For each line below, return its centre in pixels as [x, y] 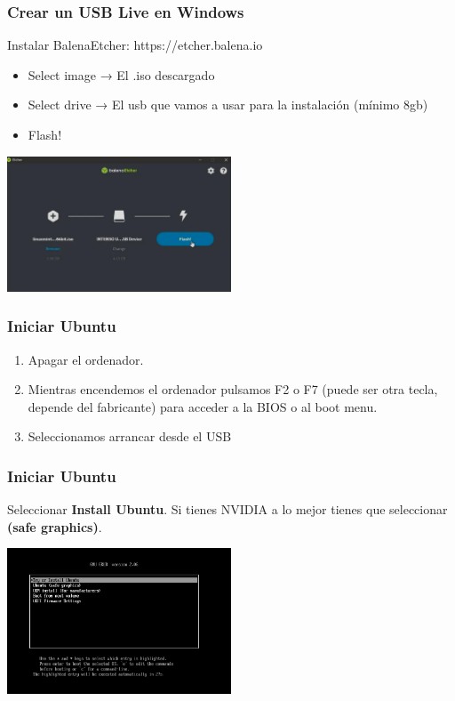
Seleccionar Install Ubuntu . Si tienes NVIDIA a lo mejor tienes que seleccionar [227, 509]
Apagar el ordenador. [86, 359]
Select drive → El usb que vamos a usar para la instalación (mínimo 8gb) [228, 105]
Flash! [45, 134]
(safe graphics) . [55, 526]
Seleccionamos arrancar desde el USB [130, 436]
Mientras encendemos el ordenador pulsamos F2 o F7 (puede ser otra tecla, [233, 389]
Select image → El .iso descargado [121, 74]
